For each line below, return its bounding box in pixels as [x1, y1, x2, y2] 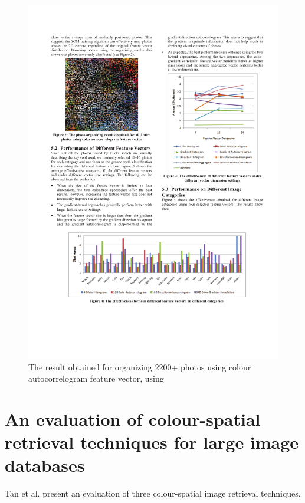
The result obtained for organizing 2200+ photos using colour [28, 360, 251, 373]
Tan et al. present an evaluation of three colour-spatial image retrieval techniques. [5, 487, 301, 499]
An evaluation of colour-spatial [5, 406, 261, 430]
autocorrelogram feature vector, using [28, 372, 164, 384]
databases [5, 453, 85, 477]
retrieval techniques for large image [5, 430, 299, 454]
